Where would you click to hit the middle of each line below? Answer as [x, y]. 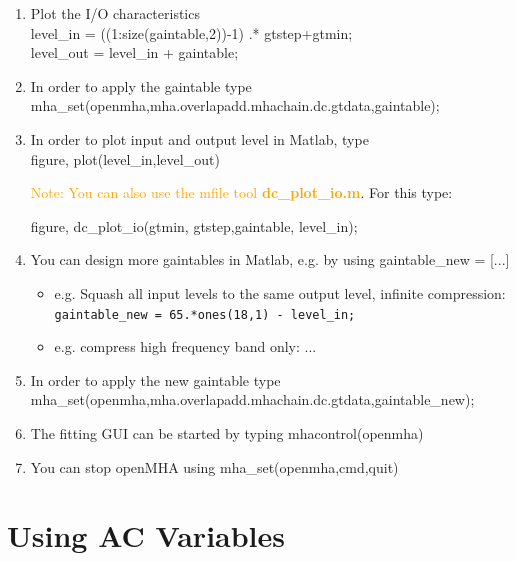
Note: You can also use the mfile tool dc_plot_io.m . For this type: [241, 192]
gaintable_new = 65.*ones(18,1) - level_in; [205, 314]
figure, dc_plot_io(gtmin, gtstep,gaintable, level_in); [194, 225]
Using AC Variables [146, 535]
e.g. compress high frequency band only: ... [185, 346]
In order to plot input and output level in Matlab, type [199, 138]
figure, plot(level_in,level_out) [125, 158]
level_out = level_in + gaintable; [134, 52]
